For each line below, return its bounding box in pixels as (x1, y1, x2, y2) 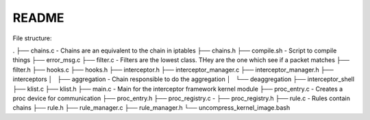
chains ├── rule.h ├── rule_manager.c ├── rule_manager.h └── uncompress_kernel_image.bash (12, 104, 291, 112)
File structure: (12, 34, 52, 42)
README (12, 10, 64, 25)
